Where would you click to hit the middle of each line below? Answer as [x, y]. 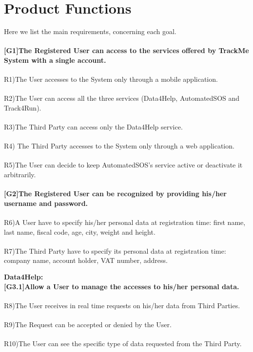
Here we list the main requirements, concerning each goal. [90, 31]
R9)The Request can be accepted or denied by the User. [88, 324]
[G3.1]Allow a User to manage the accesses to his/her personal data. [122, 286]
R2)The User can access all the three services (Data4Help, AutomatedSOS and [122, 98]
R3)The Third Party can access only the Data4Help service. [93, 127]
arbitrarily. [20, 175]
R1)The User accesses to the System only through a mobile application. [111, 79]
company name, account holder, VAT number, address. [86, 260]
